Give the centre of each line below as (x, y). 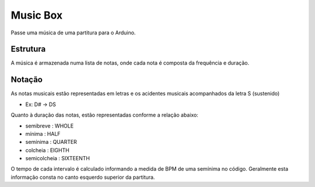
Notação (27, 80)
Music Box (37, 15)
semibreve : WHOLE (50, 126)
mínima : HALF (43, 133)
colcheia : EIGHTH (47, 150)
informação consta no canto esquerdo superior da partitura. (83, 177)
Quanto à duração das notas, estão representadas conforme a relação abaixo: (104, 115)
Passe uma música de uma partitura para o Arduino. (73, 33)
